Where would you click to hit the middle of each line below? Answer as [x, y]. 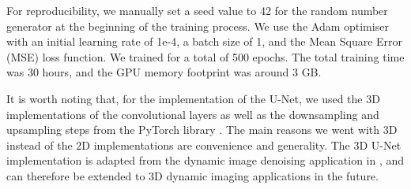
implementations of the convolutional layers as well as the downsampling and [193, 114]
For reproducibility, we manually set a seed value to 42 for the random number [197, 10]
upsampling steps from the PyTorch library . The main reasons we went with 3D [202, 130]
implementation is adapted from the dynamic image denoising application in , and [205, 160]
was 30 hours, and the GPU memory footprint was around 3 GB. [164, 72]
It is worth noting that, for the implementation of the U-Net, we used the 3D [193, 98]
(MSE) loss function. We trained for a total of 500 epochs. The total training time [205, 56]
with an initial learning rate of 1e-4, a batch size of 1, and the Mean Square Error [205, 41]
